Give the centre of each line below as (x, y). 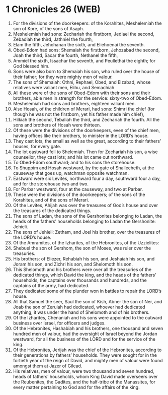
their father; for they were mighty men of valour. (63, 77)
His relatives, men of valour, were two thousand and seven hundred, (84, 371)
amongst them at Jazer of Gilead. (48, 366)
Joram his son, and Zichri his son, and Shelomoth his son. (73, 264)
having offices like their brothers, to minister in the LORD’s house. (81, 136)
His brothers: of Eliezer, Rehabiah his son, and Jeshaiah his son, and (84, 258)
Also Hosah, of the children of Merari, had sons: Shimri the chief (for (84, 109)
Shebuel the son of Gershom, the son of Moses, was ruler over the (82, 248)
